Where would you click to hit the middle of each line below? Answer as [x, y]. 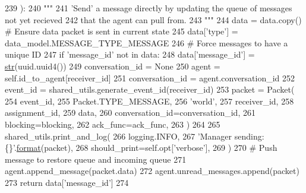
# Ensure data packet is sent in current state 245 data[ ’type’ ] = [122, 31]
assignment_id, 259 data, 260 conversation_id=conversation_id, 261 [130, 113]
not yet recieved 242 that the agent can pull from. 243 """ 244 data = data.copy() [153, 19]
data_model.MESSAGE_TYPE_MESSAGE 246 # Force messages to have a [146, 42]
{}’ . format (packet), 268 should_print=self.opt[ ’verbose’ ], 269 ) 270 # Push [141, 148]
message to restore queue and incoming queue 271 [96, 159]
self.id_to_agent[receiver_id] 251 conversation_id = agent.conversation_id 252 [150, 77]
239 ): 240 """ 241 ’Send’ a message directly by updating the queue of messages [149, 8]
